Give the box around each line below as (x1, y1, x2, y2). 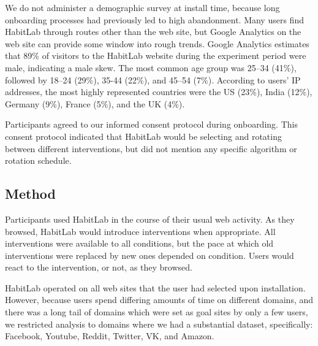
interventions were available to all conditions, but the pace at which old (5, 237, 274, 250)
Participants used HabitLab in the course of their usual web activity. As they (5, 212, 295, 225)
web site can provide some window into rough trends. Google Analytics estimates (5, 37, 309, 50)
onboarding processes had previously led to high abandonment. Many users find (5, 13, 304, 26)
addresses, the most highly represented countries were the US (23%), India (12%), (5, 85, 312, 98)
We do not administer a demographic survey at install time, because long (5, 1, 280, 13)
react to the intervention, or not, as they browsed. (5, 261, 192, 274)
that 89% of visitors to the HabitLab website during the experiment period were (5, 49, 306, 62)
